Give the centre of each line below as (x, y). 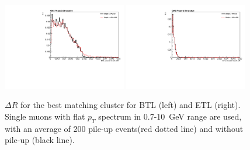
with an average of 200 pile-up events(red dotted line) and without (124, 128)
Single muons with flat (45, 116)
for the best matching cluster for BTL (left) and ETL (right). (130, 105)
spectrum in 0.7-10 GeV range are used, (170, 116)
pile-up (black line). (40, 140)
